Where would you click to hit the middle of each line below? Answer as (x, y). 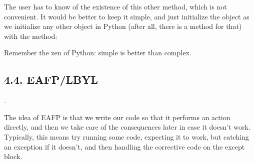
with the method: (31, 36)
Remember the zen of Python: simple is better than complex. (98, 53)
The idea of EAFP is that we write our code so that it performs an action (117, 117)
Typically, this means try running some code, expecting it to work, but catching (126, 136)
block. (13, 156)
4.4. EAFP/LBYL (51, 80)
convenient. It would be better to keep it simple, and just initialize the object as (127, 16)
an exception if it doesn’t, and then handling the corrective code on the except (124, 146)
